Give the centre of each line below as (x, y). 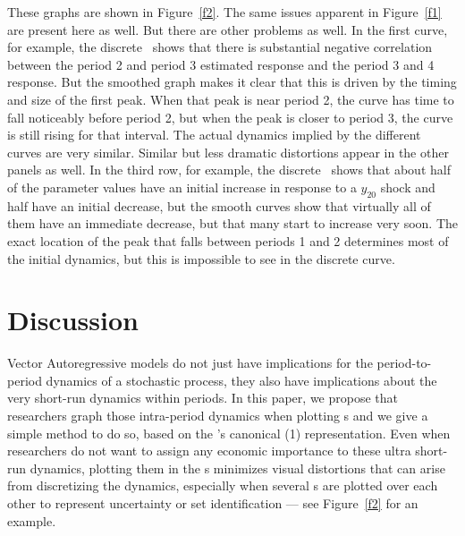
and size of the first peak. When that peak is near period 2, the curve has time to (231, 99)
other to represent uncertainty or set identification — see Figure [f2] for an (213, 502)
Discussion (73, 320)
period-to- (404, 363)
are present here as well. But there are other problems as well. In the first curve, (228, 29)
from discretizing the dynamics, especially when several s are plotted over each (223, 485)
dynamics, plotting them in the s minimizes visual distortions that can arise (237, 468)
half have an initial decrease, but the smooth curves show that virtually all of (219, 205)
